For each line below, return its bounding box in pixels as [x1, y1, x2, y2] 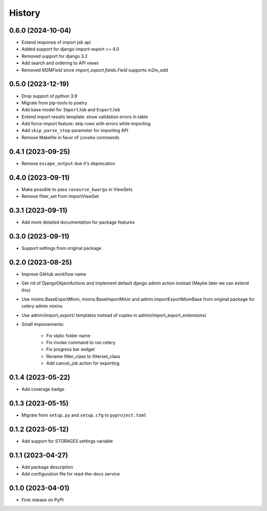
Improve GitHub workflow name [21, 271, 87, 277]
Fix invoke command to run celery [46, 339, 116, 345]
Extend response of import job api [21, 40, 91, 46]
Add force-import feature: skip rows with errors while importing [21, 121, 151, 127]
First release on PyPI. [21, 497, 65, 503]
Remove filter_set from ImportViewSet [21, 193, 99, 199]
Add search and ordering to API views [21, 60, 99, 66]
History [9, 7, 41, 18]
